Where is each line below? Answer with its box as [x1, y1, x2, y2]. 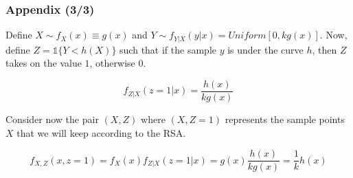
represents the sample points [225, 111, 345, 126]
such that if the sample [119, 42, 216, 56]
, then [312, 42, 337, 56]
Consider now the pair [5, 111, 99, 126]
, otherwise [89, 56, 135, 70]
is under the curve [227, 42, 304, 56]
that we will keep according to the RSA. [16, 125, 186, 140]
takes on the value [5, 56, 82, 70]
